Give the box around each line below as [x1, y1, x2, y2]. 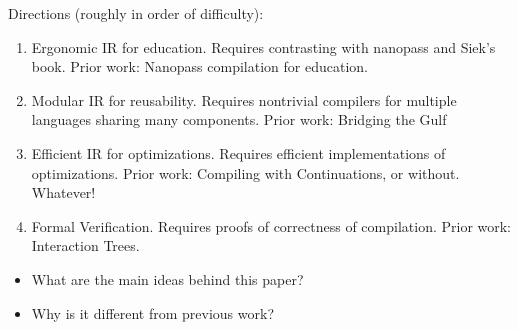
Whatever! [31, 182, 96, 203]
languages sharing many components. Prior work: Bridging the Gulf [31, 109, 447, 130]
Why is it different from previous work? [31, 302, 274, 323]
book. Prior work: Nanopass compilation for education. [31, 56, 368, 77]
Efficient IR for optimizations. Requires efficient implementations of [31, 142, 446, 163]
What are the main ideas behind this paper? [31, 268, 304, 289]
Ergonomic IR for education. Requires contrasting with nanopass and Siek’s [31, 36, 496, 57]
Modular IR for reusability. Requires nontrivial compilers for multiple [31, 89, 457, 110]
